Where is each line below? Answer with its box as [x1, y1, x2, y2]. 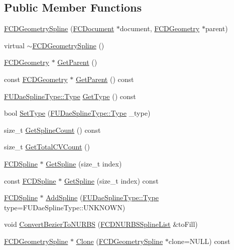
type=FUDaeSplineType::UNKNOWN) [4, 202, 126, 212]
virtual [4, 40, 25, 50]
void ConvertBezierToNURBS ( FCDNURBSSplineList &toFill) [4, 219, 198, 229]
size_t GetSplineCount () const [4, 124, 101, 135]
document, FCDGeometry [120, 23, 200, 34]
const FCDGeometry [4, 73, 68, 84]
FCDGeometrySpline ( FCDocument [4, 23, 114, 34]
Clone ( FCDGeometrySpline [76, 235, 163, 246]
